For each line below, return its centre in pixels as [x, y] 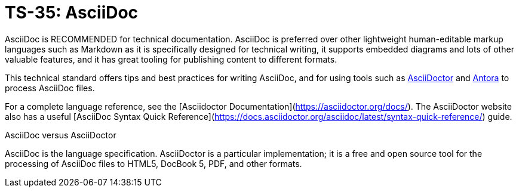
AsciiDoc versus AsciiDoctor [61, 135]
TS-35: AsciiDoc [72, 13]
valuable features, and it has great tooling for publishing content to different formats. [171, 59]
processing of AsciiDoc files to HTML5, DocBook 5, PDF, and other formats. [153, 163]
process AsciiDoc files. [50, 88]
